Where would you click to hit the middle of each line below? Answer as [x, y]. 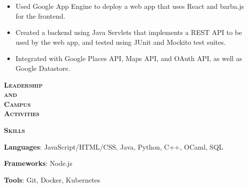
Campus [17, 104]
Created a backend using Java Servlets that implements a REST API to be [129, 32]
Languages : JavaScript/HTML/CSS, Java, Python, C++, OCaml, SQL [114, 146]
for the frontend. [40, 16]
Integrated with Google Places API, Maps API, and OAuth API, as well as [129, 58]
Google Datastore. [43, 68]
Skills [15, 130]
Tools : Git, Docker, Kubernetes [52, 179]
